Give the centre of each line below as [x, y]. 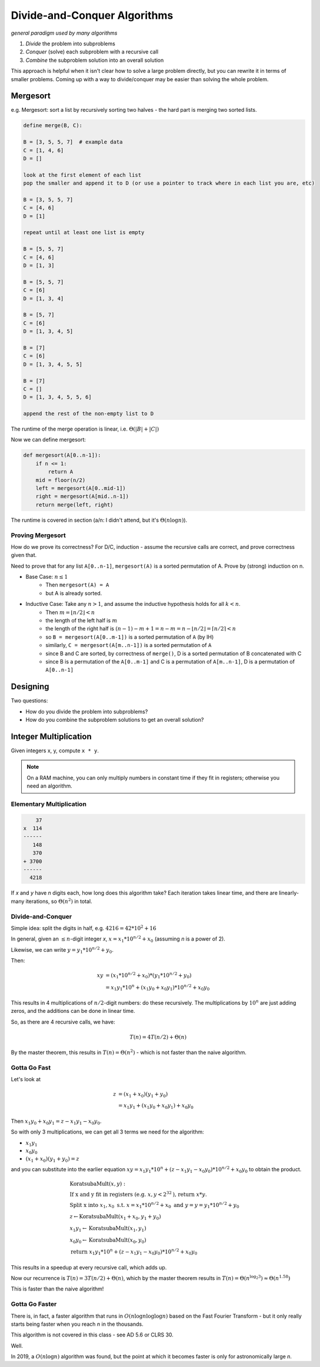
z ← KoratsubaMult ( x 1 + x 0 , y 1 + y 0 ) [115, 1217]
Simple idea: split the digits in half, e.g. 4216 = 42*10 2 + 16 [84, 928]
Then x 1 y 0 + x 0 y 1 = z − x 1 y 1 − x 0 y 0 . [56, 1122]
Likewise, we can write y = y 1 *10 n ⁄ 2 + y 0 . [62, 950]
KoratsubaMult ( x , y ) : [98, 1184]
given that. [24, 555]
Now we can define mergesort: [49, 440]
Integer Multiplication [51, 736]
